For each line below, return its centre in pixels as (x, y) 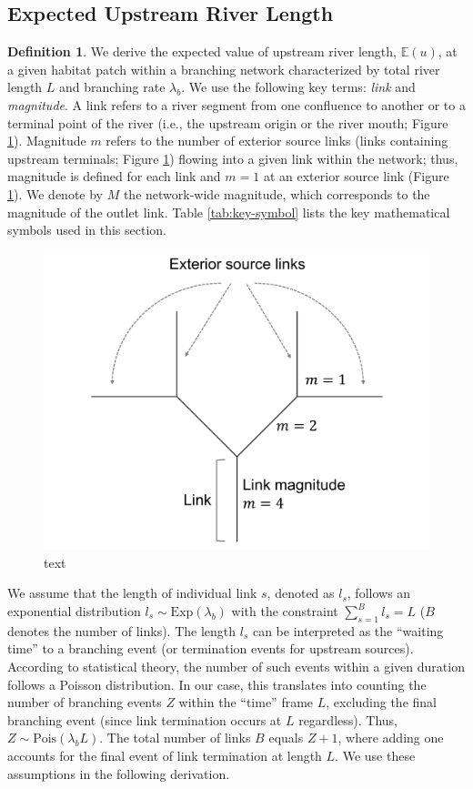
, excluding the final (381, 702)
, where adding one (391, 738)
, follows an (379, 593)
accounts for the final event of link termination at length (165, 755)
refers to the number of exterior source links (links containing (277, 141)
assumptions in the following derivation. (119, 773)
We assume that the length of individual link (132, 593)
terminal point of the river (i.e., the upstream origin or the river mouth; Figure (228, 122)
